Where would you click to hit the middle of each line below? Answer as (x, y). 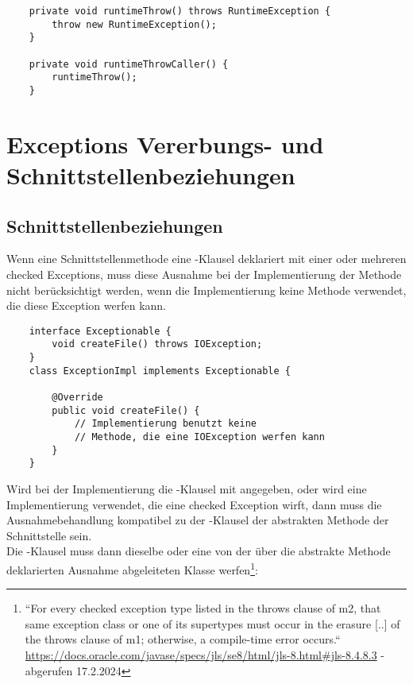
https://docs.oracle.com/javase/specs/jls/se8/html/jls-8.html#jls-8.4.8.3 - (205, 654)
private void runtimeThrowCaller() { (129, 64)
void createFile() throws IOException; (157, 344)
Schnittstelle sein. (49, 535)
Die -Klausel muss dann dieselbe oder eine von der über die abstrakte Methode (199, 551)
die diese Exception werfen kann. (86, 305)
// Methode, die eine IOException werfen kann (199, 437)
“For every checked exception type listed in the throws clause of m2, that (203, 608)
